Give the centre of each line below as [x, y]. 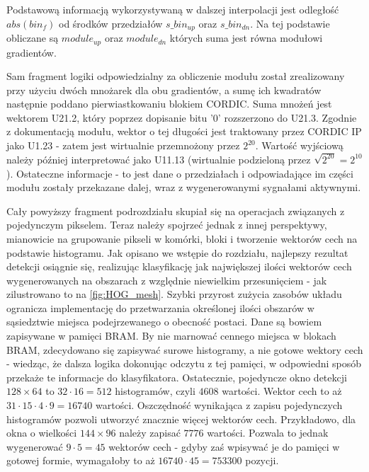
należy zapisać [150, 433]
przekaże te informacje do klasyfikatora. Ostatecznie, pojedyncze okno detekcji [177, 377]
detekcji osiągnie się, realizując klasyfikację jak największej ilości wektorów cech [179, 266]
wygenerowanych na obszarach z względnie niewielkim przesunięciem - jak [167, 280]
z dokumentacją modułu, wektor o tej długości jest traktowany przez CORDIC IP [184, 131]
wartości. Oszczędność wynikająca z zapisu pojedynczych [219, 405]
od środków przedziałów [110, 23]
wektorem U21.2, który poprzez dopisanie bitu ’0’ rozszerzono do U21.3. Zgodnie [182, 117]
